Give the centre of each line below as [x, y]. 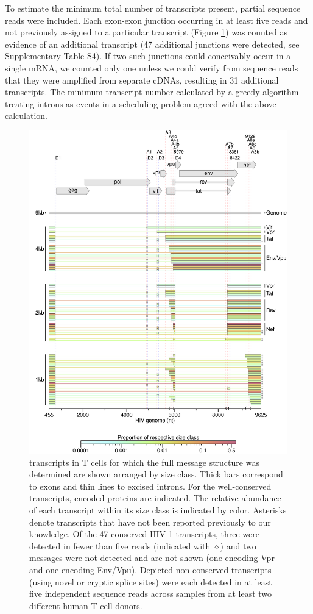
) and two [238, 545]
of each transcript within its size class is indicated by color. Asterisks [158, 510]
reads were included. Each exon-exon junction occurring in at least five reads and [156, 20]
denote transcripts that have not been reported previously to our [150, 522]
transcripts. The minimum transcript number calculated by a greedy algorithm [152, 92]
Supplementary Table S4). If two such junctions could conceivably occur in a [148, 56]
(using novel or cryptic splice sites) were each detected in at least [151, 581]
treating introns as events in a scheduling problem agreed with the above [141, 103]
